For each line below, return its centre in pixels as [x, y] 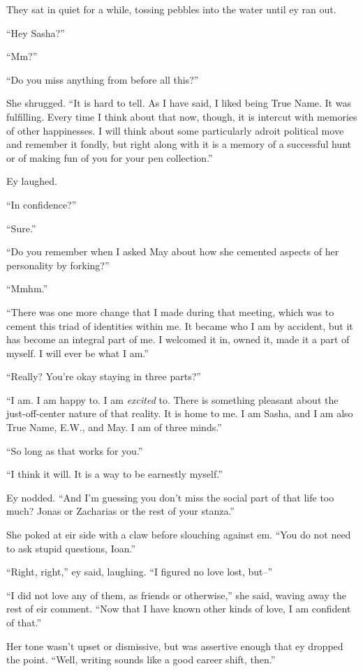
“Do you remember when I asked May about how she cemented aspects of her [173, 251]
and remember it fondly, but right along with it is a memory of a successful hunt [179, 144]
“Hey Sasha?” [36, 32]
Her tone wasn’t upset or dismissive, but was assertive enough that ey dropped [175, 646]
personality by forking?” [58, 265]
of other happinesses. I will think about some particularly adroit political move [175, 130]
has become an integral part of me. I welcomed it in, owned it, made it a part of [178, 339]
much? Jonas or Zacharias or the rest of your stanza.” [120, 511]
